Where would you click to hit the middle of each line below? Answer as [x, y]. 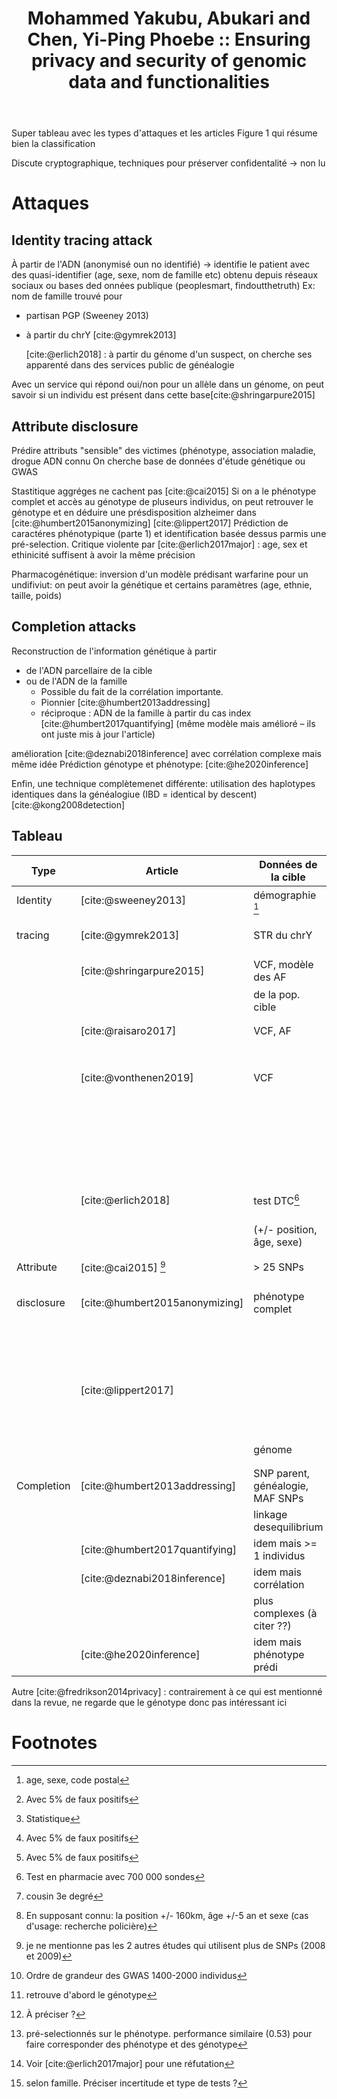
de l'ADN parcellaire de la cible [89, 670]
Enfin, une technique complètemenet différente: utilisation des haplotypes [163, 783]
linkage [270, 1514]
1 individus [279, 1555]
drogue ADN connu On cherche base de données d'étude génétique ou [158, 461]
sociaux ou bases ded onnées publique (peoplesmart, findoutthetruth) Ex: [163, 286]
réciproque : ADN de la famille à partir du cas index [146, 713]
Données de [288, 864]
